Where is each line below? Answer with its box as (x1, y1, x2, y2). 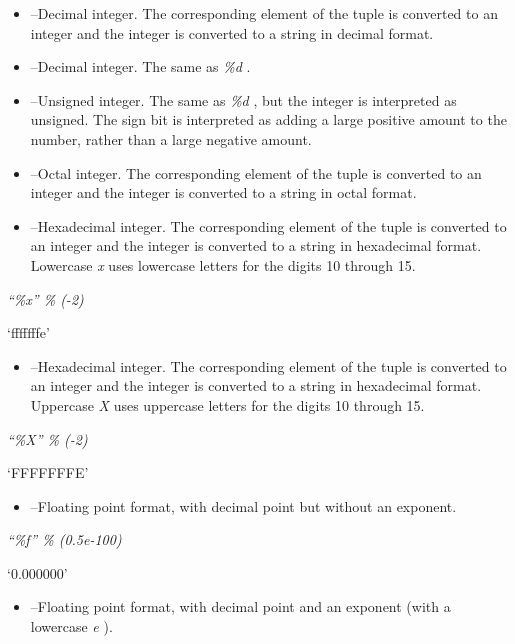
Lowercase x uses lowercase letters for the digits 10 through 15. (30, 254, 416, 275)
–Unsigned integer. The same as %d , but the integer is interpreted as (30, 89, 457, 110)
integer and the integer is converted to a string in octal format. (30, 182, 417, 203)
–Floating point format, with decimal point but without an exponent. (30, 495, 457, 516)
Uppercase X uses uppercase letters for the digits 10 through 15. (30, 394, 425, 415)
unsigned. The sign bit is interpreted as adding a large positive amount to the (30, 109, 507, 130)
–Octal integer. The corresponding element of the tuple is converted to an (30, 162, 482, 183)
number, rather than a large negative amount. (30, 128, 312, 149)
